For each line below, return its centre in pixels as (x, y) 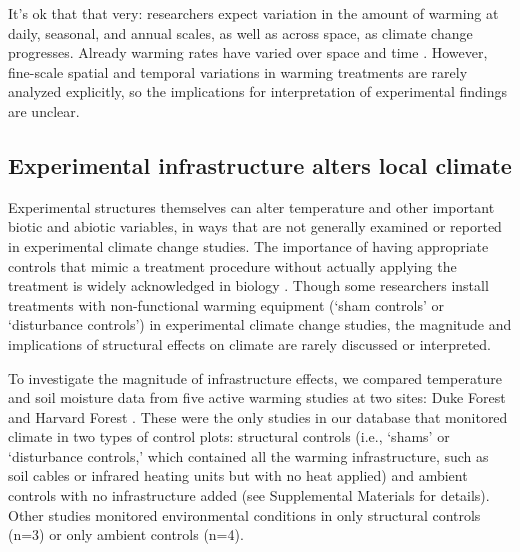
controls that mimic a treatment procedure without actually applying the (232, 265)
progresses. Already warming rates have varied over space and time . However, (248, 52)
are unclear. (44, 110)
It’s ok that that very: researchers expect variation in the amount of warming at (253, 13)
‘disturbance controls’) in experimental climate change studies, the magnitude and (260, 324)
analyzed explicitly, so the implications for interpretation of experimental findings (257, 91)
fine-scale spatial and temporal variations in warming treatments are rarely (238, 71)
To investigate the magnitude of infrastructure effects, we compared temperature (255, 377)
